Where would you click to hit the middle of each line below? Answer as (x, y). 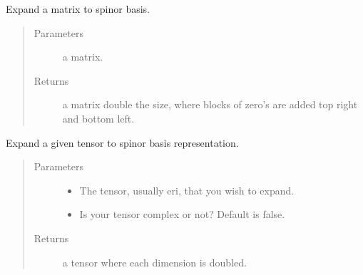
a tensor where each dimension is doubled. (154, 262)
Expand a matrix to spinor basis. (78, 9)
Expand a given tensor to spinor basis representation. (122, 142)
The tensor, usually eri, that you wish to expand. (187, 190)
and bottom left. (98, 118)
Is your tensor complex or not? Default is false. (182, 214)
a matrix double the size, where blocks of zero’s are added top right (210, 104)
